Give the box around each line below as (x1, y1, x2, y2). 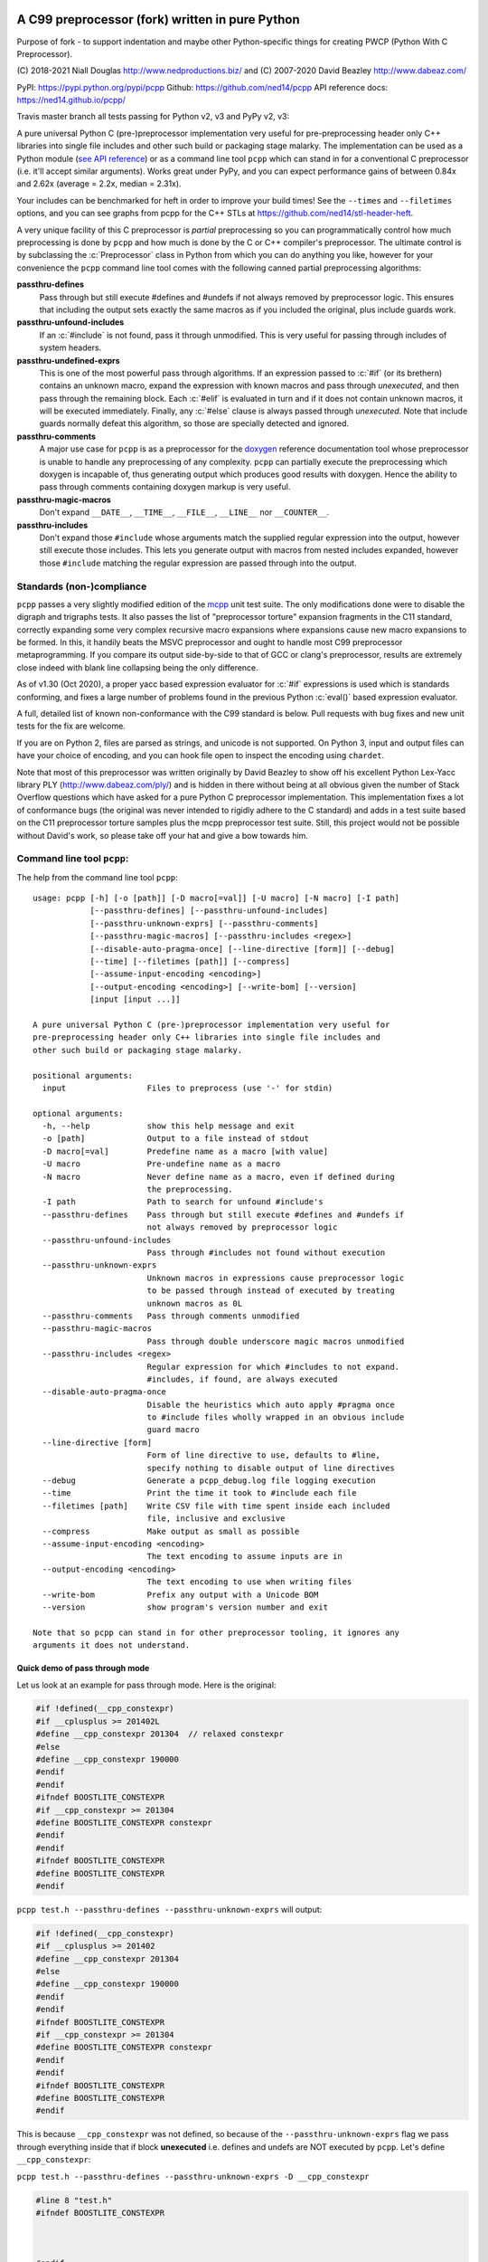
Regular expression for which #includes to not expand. (146, 1362, 400, 1372)
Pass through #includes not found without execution (146, 1248, 386, 1258)
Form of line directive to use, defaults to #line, (146, 1450, 381, 1460)
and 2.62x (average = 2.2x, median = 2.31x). (16, 178, 182, 189)
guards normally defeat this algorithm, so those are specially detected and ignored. (39, 418, 350, 429)
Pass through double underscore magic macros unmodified (146, 1335, 405, 1346)
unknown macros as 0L (146, 1298, 243, 1308)
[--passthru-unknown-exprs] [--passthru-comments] (89, 918, 319, 928)
